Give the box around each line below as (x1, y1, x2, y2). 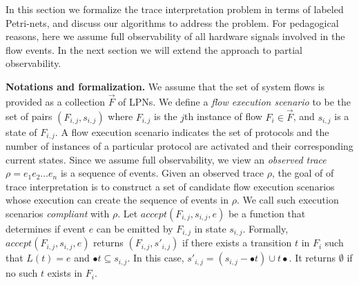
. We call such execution (236, 193, 339, 207)
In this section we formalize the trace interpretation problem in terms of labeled (6, 2, 344, 16)
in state (194, 222, 226, 236)
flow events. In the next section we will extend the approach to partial (6, 42, 302, 57)
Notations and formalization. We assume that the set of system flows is (6, 79, 325, 93)
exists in (47, 266, 83, 280)
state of (6, 124, 37, 139)
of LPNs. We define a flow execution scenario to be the (118, 94, 351, 108)
